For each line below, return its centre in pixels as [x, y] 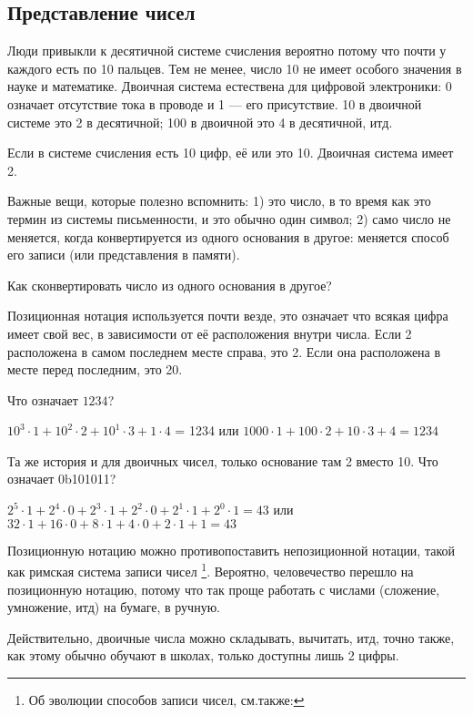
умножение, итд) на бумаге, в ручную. [114, 607]
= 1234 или [207, 430]
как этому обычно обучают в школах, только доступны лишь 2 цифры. [203, 655]
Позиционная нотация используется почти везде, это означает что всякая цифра [228, 316]
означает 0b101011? [62, 479]
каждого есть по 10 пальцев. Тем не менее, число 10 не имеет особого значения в [235, 68]
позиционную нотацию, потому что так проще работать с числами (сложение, [224, 589]
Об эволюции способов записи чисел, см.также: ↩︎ [166, 699]
